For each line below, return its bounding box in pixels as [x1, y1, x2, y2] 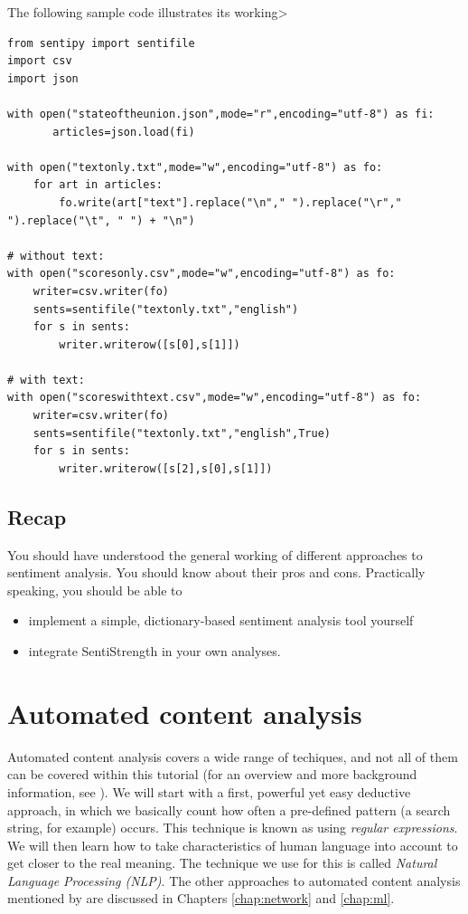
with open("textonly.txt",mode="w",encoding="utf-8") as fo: [7, 160, 383, 174]
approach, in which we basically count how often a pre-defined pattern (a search [7, 800, 451, 819]
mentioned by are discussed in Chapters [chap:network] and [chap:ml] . [7, 889, 395, 908]
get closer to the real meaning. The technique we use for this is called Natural [7, 853, 437, 872]
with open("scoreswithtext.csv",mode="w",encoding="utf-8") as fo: [7, 391, 422, 405]
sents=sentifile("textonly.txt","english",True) [33, 426, 331, 440]
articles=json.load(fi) [52, 125, 195, 138]
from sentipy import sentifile [7, 36, 195, 50]
